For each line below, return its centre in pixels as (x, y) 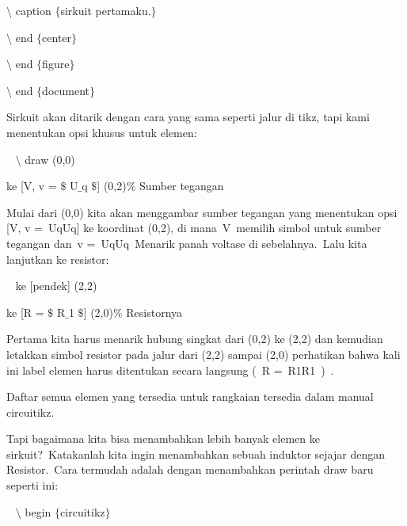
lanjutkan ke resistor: (58, 259)
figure (56, 64)
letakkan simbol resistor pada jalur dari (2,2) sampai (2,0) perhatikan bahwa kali (203, 354)
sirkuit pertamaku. (106, 10)
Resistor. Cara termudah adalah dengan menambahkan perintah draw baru (190, 469)
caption (33, 10)
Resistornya (154, 312)
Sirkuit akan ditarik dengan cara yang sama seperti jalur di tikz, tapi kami (188, 117)
